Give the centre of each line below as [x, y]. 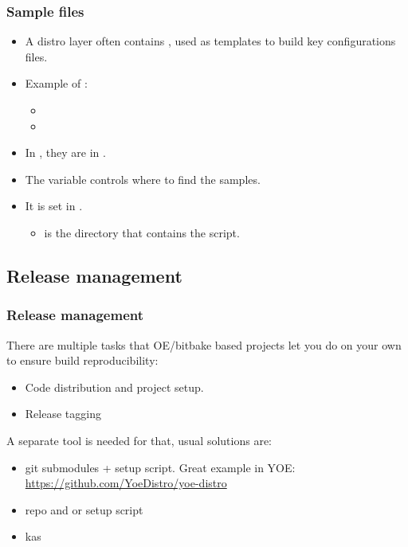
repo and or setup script [84, 509]
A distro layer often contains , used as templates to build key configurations [210, 41]
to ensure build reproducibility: [82, 360]
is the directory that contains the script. [142, 232]
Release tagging [63, 414]
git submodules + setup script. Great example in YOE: [160, 467]
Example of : [56, 83]
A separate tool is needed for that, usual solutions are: [139, 440]
